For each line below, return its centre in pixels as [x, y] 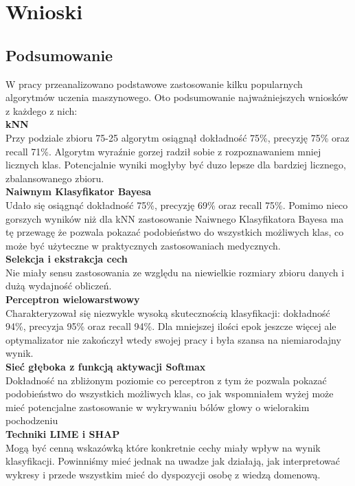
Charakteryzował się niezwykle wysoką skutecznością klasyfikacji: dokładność [168, 312]
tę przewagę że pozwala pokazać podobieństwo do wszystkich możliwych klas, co [175, 232]
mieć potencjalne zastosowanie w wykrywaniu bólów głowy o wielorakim [158, 407]
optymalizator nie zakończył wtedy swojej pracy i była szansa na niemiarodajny [173, 339]
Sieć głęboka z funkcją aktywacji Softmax [106, 367]
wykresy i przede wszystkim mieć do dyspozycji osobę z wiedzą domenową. [163, 474]
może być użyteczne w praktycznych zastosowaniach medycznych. [143, 245]
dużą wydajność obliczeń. [59, 286]
